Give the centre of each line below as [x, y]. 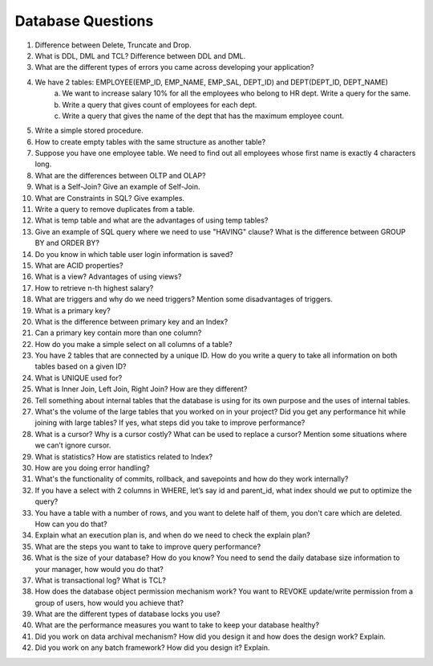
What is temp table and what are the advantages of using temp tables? [152, 220]
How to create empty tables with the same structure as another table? [150, 141]
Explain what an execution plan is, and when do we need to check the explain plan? [172, 535]
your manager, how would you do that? [99, 569]
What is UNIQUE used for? [79, 378]
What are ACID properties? [79, 265]
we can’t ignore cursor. [73, 445]
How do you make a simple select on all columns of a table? [134, 344]
